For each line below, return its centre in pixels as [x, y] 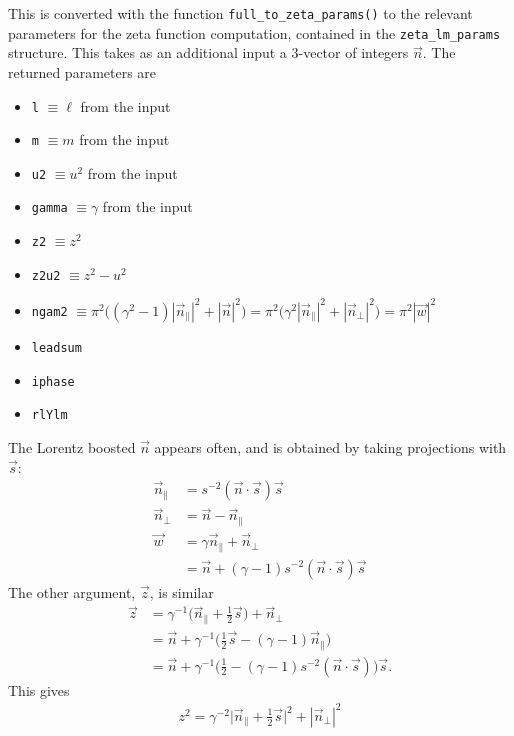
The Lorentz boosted [72, 446]
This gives [39, 689]
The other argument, [72, 591]
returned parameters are [82, 71]
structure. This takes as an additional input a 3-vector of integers [208, 52]
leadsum [56, 347]
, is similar [181, 591]
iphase [53, 381]
